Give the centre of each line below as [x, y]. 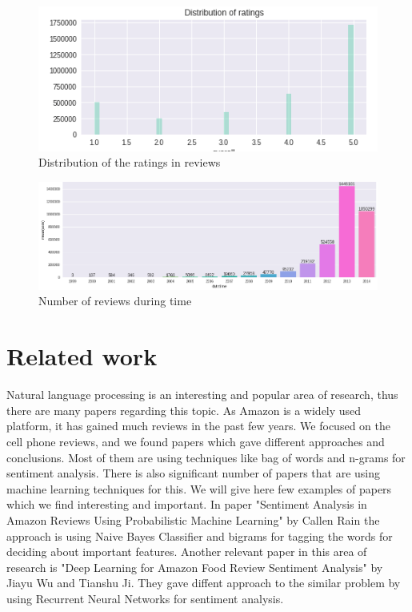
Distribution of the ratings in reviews [130, 162]
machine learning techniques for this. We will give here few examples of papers [199, 488]
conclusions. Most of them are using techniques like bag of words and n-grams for [206, 457]
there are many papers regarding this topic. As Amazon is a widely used [184, 410]
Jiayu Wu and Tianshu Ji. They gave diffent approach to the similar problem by [204, 583]
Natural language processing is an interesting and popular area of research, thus [202, 395]
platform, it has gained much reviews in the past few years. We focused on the [198, 426]
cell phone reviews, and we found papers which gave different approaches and [196, 441]
